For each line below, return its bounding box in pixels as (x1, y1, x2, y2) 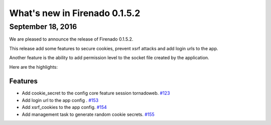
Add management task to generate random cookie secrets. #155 (22, 111, 155, 117)
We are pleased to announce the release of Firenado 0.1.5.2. (9, 36, 133, 42)
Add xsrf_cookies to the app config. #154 (22, 104, 107, 110)
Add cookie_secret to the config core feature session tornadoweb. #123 (22, 90, 170, 96)
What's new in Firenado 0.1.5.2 (9, 8, 141, 19)
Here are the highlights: (9, 64, 58, 70)
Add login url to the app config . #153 (22, 97, 99, 103)
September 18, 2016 (9, 22, 77, 31)
